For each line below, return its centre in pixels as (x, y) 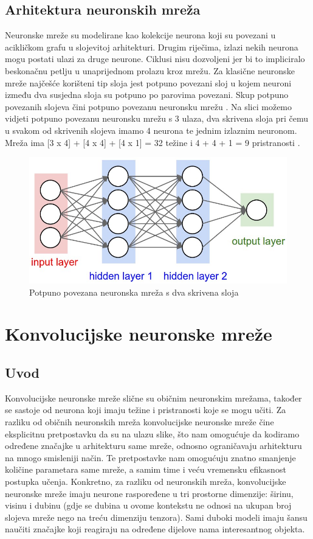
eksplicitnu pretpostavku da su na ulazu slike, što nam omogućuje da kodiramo (152, 433)
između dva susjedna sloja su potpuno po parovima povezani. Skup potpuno (147, 95)
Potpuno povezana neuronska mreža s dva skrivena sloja (134, 292)
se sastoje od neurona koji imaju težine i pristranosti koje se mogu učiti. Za (146, 410)
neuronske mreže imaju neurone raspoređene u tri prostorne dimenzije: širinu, (149, 493)
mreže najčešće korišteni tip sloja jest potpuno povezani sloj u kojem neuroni (148, 82)
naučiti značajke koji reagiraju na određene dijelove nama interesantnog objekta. (155, 529)
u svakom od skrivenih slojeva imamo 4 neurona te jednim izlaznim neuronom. (151, 130)
